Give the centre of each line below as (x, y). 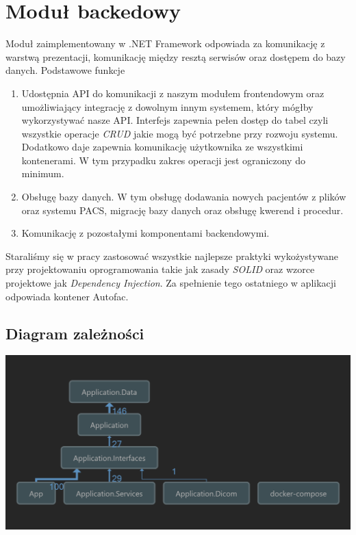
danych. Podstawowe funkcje (65, 70)
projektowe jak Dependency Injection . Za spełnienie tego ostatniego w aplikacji (171, 283)
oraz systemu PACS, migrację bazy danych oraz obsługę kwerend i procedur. (182, 210)
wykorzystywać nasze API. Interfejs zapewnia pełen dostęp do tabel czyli (175, 120)
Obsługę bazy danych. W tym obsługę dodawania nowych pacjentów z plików (184, 197)
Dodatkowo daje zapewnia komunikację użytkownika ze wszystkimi (162, 147)
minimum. (43, 173)
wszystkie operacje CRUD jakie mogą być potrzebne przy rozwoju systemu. (180, 133)
